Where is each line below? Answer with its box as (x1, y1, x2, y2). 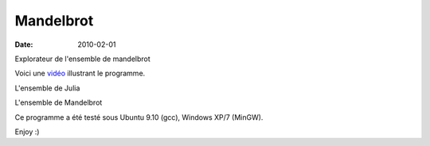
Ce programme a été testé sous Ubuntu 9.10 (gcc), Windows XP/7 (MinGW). (14, 112, 264, 122)
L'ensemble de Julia (14, 83, 80, 93)
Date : (14, 40, 33, 49)
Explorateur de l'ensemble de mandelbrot (14, 54, 150, 63)
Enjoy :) (14, 127, 40, 136)
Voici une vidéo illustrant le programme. (14, 68, 146, 79)
